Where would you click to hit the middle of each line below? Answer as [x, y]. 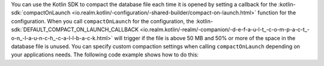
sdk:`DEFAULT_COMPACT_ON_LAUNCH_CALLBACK [75, 29]
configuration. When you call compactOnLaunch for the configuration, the [103, 21]
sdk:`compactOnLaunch [41, 13]
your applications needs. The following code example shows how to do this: [105, 55]
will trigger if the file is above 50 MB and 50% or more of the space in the [205, 38]
